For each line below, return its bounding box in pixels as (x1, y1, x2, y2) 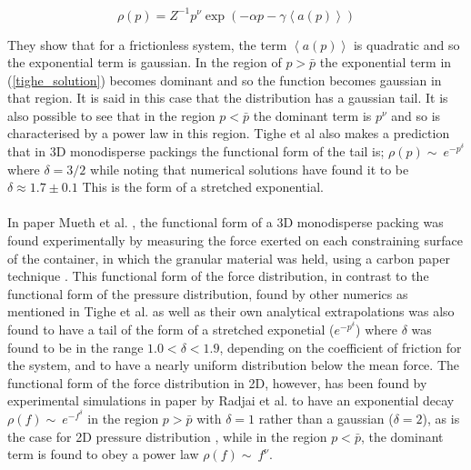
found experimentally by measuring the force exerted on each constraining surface (7, 231, 463, 250)
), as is (422, 408, 460, 427)
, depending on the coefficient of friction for (219, 337, 462, 356)
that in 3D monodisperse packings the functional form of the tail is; (7, 142, 385, 161)
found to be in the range (7, 337, 144, 356)
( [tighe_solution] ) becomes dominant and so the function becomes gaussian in (7, 70, 442, 89)
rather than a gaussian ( (258, 408, 394, 427)
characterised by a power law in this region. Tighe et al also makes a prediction (7, 124, 450, 143)
